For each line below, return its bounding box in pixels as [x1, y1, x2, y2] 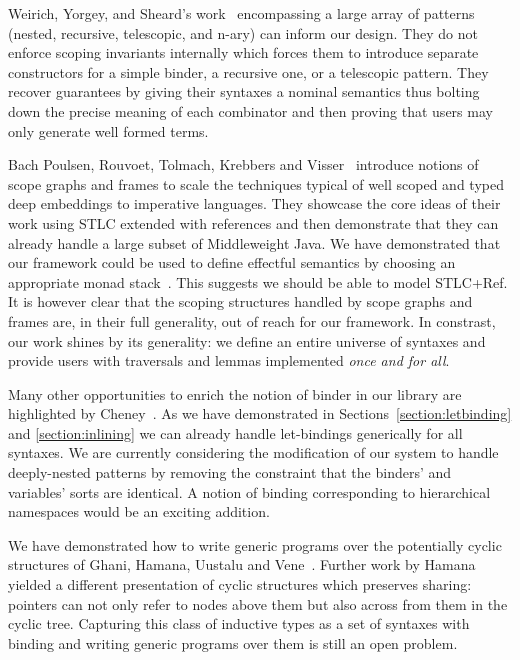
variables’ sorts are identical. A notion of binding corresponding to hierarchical [8, 481, 491, 502]
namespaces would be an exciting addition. [8, 501, 270, 522]
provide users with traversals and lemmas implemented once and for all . [8, 350, 450, 371]
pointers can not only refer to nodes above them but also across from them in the [8, 593, 508, 614]
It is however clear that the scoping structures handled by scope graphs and [8, 291, 473, 312]
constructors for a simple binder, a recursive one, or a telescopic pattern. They [8, 61, 489, 82]
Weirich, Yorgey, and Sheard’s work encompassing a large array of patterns [8, 3, 475, 23]
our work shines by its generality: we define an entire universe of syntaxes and [8, 330, 486, 351]
